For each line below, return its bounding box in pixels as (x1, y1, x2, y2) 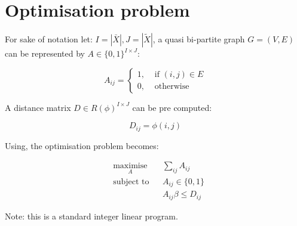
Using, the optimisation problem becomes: (5, 139, 159, 151)
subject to (113, 177, 149, 186)
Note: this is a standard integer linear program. (5, 209, 178, 222)
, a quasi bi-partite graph (152, 33, 245, 45)
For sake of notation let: (5, 33, 93, 45)
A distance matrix (5, 101, 71, 113)
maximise (113, 162, 148, 171)
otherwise (154, 82, 189, 91)
